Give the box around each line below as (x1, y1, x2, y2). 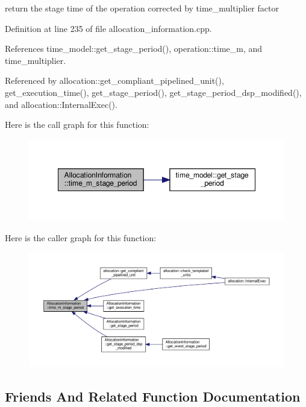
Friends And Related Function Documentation (5, 387, 301, 406)
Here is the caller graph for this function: (5, 232, 157, 244)
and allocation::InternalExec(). (5, 98, 117, 110)
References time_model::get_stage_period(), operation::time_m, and (5, 42, 263, 55)
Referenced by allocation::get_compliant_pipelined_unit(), (5, 74, 224, 87)
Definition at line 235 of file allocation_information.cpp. (5, 22, 212, 34)
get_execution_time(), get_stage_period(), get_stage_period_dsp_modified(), (5, 86, 302, 98)
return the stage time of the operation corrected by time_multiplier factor (5, 2, 279, 14)
